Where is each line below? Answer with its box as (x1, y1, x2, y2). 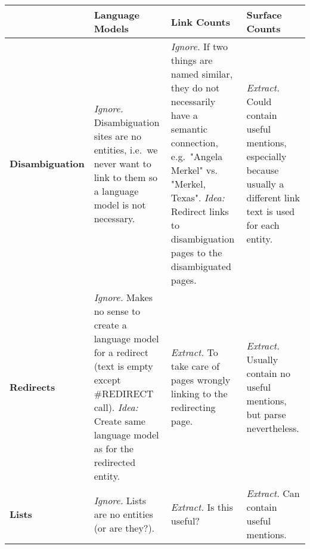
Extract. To (170, 345, 218, 359)
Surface (246, 8, 282, 22)
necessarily (170, 94, 216, 108)
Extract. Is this (170, 500, 233, 514)
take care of (170, 359, 220, 373)
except (94, 373, 121, 387)
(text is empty (94, 359, 153, 373)
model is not (94, 197, 146, 211)
